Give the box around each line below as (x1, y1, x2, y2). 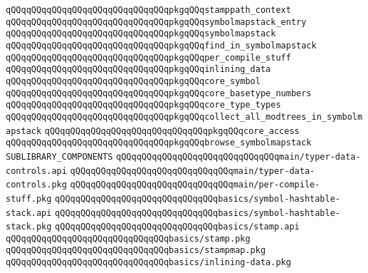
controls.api (6, 165, 67, 176)
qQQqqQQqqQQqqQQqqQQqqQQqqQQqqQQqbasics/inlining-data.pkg (6, 257, 291, 268)
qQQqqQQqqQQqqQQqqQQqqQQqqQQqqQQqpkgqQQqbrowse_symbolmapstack (6, 138, 312, 148)
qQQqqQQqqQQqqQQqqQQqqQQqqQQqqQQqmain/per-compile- (70, 180, 320, 190)
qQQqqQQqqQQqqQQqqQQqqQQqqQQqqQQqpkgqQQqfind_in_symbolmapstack (6, 40, 317, 51)
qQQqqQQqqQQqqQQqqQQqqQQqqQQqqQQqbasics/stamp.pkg (6, 233, 251, 244)
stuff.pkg (6, 193, 52, 204)
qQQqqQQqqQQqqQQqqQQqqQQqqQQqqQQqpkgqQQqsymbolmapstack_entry (6, 16, 307, 27)
